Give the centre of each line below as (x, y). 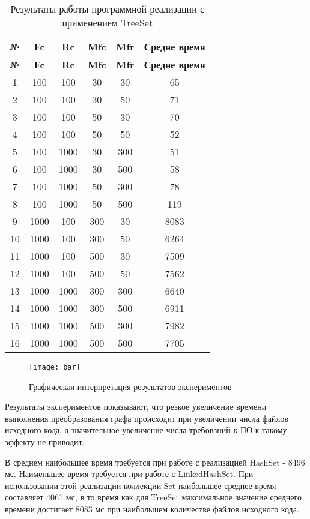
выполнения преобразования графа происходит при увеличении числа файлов (147, 418)
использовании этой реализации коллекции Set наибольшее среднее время (141, 485)
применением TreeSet (108, 22)
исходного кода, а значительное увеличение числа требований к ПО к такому (146, 430)
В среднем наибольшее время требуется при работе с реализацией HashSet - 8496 (155, 462)
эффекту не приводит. (45, 442)
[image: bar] (55, 367)
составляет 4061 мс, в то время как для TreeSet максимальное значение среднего (153, 497)
